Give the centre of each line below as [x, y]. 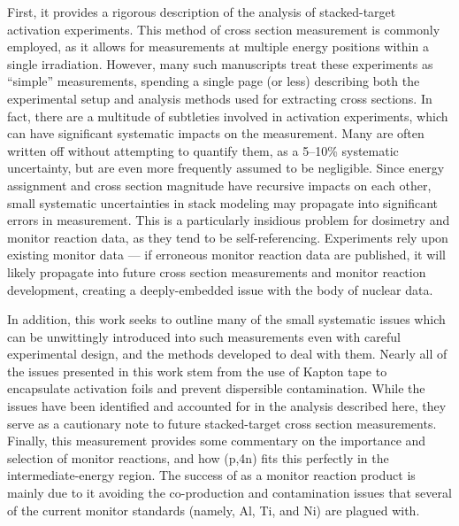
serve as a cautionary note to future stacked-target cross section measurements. [222, 423]
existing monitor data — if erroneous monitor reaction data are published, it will [226, 255]
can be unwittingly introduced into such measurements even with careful [204, 336]
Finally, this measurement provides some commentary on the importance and [217, 441]
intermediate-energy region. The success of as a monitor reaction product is [211, 475]
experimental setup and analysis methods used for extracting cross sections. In [220, 98]
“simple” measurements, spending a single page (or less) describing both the [214, 81]
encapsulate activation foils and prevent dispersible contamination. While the [216, 388]
